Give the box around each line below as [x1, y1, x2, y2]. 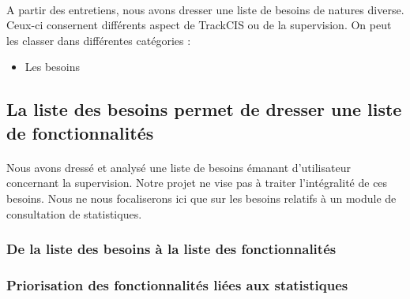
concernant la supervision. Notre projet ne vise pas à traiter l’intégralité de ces [6, 174, 388, 191]
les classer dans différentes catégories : [6, 32, 191, 48]
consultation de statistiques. [6, 205, 142, 222]
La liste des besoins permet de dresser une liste [6, 97, 402, 121]
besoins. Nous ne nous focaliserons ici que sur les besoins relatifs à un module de [6, 189, 397, 206]
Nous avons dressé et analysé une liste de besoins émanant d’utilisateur [6, 159, 351, 175]
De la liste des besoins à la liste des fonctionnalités [6, 239, 337, 259]
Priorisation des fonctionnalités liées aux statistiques [6, 275, 348, 294]
